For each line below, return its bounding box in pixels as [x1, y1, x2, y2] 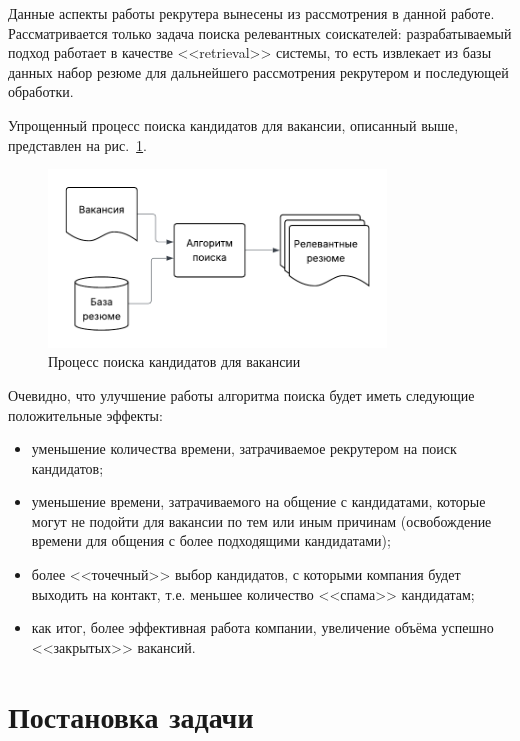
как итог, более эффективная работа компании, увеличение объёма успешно [31, 617, 494, 638]
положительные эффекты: [8, 404, 163, 425]
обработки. [8, 81, 74, 102]
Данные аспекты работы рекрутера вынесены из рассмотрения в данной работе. [8, 3, 495, 23]
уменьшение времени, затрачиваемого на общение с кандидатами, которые [31, 491, 486, 512]
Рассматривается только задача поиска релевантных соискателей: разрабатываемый [8, 22, 512, 43]
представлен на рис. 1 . [8, 134, 148, 155]
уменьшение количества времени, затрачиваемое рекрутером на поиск [31, 438, 457, 459]
